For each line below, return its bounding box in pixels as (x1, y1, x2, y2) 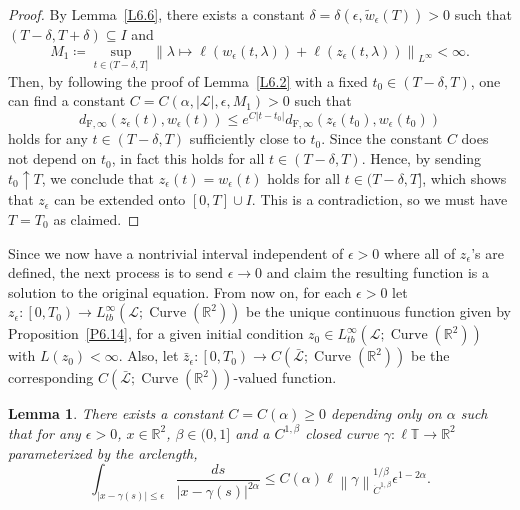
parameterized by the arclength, (8, 442, 198, 463)
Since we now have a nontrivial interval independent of (8, 242, 344, 263)
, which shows (422, 167, 507, 188)
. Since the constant (321, 128, 443, 149)
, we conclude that (41, 167, 155, 188)
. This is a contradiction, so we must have (251, 189, 508, 210)
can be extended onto (54, 189, 186, 210)
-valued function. (233, 367, 337, 388)
